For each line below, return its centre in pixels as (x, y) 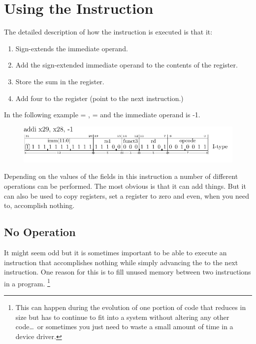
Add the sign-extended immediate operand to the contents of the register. (127, 65)
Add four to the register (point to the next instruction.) (99, 98)
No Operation (40, 232)
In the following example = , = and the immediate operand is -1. (102, 115)
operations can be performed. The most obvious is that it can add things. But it (125, 186)
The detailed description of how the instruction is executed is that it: (108, 32)
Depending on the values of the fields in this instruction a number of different (121, 176)
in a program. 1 (27, 282)
